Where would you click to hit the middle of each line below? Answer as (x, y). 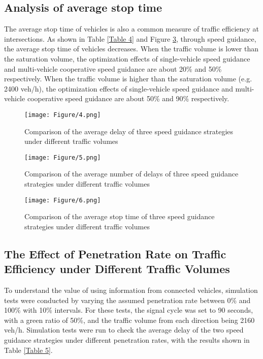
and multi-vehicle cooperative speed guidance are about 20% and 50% (113, 68)
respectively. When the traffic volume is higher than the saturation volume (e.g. (128, 79)
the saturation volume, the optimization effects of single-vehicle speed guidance (127, 58)
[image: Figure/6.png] (63, 200)
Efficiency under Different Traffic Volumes (117, 269)
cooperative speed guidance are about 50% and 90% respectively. (128, 98)
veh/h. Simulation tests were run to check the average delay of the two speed (124, 330)
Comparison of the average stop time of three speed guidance (120, 216)
